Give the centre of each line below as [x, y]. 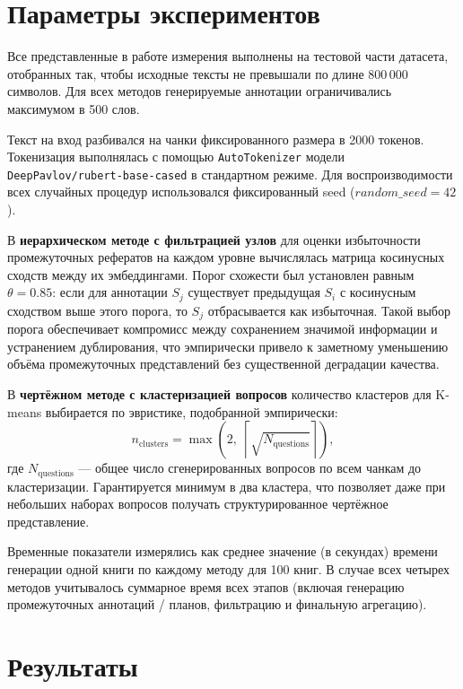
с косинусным [378, 292]
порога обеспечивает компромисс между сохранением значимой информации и [223, 329]
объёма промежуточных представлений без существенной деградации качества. [223, 364]
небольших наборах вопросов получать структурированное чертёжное [198, 504]
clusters [154, 444]
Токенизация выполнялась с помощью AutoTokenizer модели [176, 157]
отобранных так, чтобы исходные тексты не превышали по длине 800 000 [208, 73]
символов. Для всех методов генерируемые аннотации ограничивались [200, 91]
